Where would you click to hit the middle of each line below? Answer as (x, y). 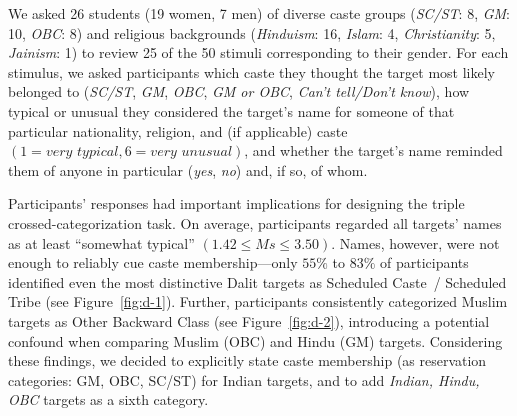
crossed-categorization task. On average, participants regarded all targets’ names (255, 222)
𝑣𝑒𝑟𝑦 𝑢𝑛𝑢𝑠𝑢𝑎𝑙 (191, 152)
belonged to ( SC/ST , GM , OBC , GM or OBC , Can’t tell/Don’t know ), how (239, 91)
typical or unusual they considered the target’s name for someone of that (231, 110)
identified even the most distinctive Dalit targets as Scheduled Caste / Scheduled (257, 281)
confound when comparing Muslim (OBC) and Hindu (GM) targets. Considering (255, 340)
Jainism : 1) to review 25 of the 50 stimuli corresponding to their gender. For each (258, 52)
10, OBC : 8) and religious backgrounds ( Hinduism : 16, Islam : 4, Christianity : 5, (252, 32)
